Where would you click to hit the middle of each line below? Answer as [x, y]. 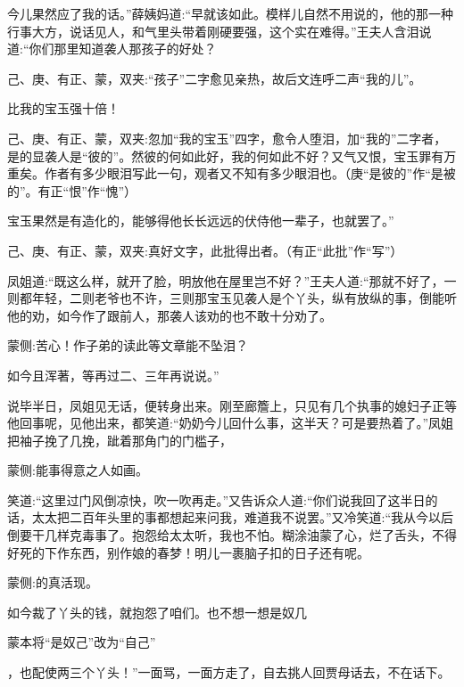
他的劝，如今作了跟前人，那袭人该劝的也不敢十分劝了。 [170, 315]
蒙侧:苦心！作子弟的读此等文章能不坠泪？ [128, 345]
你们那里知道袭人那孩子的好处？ [123, 49]
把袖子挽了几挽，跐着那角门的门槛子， [120, 440]
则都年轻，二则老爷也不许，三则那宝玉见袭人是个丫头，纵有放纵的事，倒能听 [232, 298]
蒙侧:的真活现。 [53, 582]
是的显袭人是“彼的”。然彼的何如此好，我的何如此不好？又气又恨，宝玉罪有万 [232, 155]
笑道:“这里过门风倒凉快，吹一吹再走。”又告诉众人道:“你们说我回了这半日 [216, 499]
